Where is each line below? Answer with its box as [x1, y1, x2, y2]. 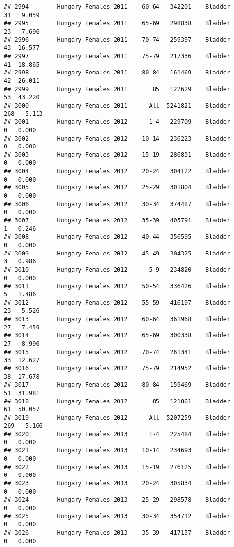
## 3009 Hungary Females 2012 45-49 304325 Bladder [4, 250, 231, 257]
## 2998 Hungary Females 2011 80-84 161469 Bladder [4, 69, 231, 76]
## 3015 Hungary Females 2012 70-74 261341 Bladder [4, 348, 231, 356]
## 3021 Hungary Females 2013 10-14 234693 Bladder [4, 447, 231, 454]
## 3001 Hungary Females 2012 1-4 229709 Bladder [4, 118, 231, 126]
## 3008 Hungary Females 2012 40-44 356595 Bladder [4, 233, 231, 241]
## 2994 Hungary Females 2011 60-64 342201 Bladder [4, 3, 231, 10]
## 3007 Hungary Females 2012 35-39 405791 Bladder [4, 217, 231, 224]
